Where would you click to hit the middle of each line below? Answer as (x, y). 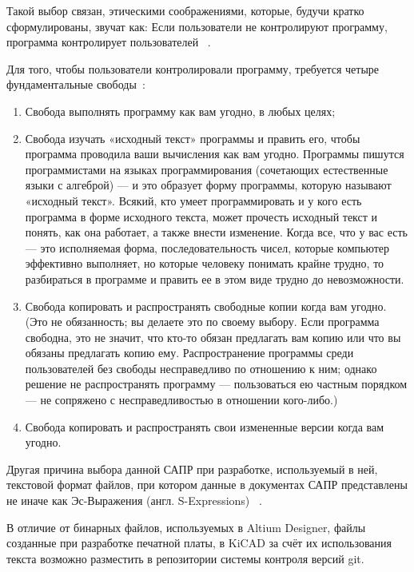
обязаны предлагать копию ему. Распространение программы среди (189, 353)
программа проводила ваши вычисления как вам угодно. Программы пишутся (215, 154)
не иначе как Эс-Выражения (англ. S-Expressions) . (134, 500)
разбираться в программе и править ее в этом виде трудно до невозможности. (215, 278)
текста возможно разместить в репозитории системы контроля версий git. (185, 558)
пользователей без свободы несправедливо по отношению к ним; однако (201, 368)
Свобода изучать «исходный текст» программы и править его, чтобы (193, 138)
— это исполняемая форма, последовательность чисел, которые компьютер (207, 247)
